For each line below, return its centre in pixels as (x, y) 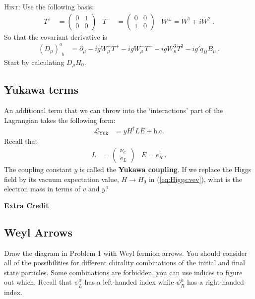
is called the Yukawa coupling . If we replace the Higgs (165, 169)
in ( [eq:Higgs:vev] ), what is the (195, 179)
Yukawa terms (41, 90)
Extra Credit (27, 205)
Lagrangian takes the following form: (60, 120)
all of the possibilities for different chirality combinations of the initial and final (125, 263)
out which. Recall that (38, 282)
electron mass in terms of (42, 189)
